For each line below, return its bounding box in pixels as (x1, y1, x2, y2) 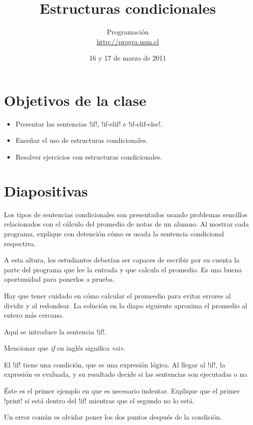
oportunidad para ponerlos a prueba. (4, 274, 115, 284)
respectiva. (4, 238, 36, 248)
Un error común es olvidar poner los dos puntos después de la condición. (4, 412, 222, 422)
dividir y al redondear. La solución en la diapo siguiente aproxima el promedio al (4, 300, 248, 310)
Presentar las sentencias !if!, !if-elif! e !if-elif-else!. (15, 118, 163, 129)
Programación (107, 27, 149, 37)
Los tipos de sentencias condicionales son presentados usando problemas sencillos (4, 209, 248, 219)
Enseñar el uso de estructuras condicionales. (15, 135, 148, 145)
